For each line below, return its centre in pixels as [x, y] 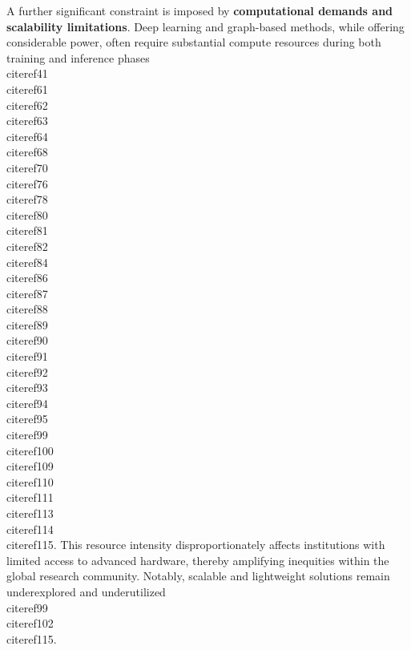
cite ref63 [27, 121]
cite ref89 [27, 324]
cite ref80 [27, 214]
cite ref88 [27, 309]
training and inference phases [78, 57]
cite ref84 [27, 262]
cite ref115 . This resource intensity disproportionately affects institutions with [196, 545]
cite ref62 [27, 105]
